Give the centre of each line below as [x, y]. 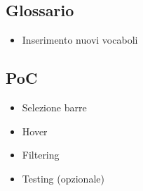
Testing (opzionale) [63, 178]
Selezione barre [54, 107]
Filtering [41, 155]
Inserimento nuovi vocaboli [80, 40]
